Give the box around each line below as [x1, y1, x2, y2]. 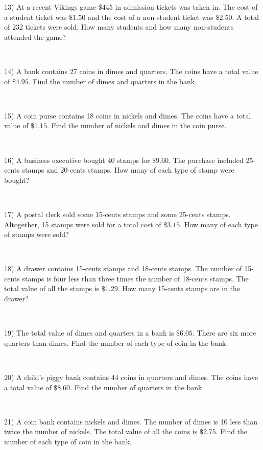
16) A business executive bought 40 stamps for [4, 154, 150, 165]
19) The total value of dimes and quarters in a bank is [4, 327, 174, 338]
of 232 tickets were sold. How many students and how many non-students [4, 21, 234, 32]
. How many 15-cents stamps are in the [117, 283, 241, 294]
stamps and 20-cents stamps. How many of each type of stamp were [22, 164, 234, 175]
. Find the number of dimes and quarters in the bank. [28, 76, 197, 86]
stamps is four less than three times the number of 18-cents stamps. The [22, 273, 249, 283]
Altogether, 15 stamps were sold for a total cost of [4, 219, 161, 229]
